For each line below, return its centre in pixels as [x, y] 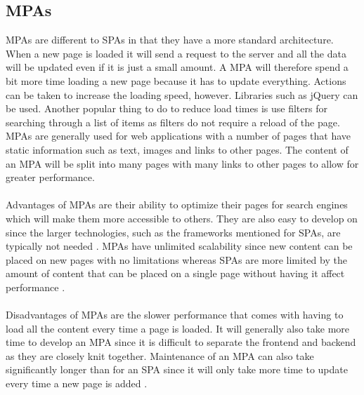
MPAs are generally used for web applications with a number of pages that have [178, 136]
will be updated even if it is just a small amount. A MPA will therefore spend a [177, 67]
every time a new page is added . [77, 383]
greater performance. [50, 177]
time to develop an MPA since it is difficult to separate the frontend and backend [181, 342]
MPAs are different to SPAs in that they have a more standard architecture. [170, 40]
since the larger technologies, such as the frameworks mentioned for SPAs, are [173, 232]
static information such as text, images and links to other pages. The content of [177, 149]
